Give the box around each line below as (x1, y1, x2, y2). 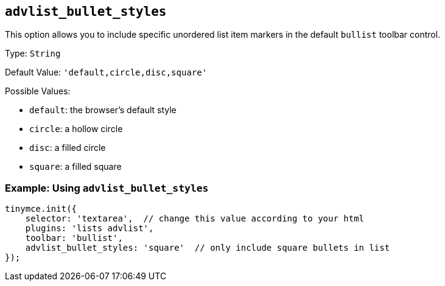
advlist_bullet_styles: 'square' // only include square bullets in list (25, 243, 390, 253)
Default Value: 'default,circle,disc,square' (5, 67, 208, 78)
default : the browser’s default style (29, 105, 177, 116)
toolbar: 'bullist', (25, 233, 123, 243)
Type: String (5, 48, 61, 59)
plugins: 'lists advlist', (25, 223, 154, 234)
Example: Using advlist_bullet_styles (5, 181, 209, 194)
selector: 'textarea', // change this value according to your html (25, 214, 365, 224)
